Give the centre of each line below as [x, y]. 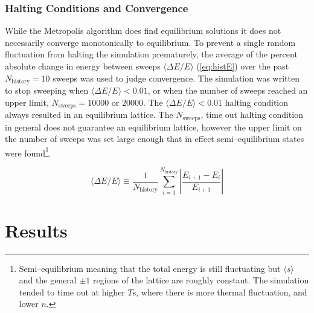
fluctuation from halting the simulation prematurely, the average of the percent [151, 54]
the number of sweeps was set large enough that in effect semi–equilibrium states [155, 139]
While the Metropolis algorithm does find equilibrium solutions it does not [143, 31]
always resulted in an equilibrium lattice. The [89, 115]
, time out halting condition [252, 115]
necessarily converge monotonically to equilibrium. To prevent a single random [150, 42]
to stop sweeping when [47, 90]
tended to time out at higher [72, 292]
